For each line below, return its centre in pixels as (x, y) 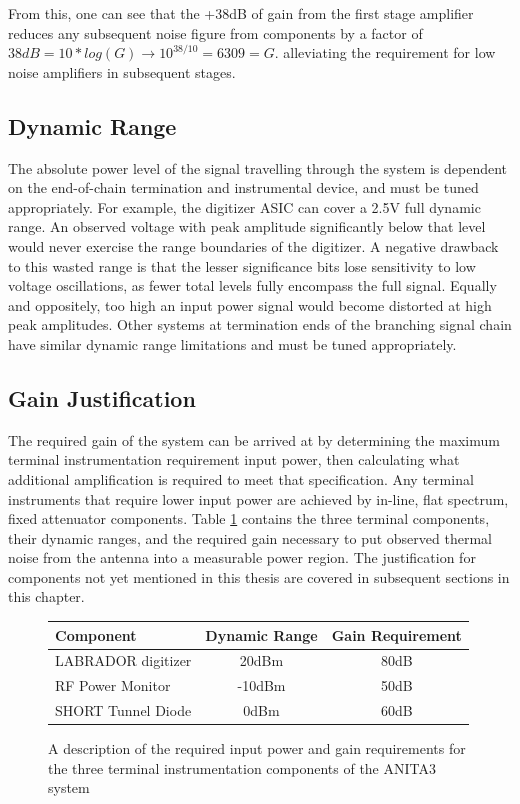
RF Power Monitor (113, 685)
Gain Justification (102, 397)
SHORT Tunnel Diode (123, 710)
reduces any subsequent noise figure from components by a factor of (215, 32)
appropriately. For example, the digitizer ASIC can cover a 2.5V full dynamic (244, 206)
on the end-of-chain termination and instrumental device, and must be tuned (243, 187)
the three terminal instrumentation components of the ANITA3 (242, 767)
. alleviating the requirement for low (385, 52)
